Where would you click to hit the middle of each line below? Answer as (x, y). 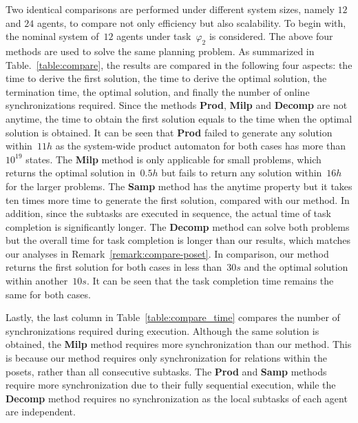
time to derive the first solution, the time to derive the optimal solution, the (166, 78)
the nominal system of (52, 36)
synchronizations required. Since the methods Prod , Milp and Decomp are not (177, 105)
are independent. (41, 412)
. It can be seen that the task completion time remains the (210, 281)
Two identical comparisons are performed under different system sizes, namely (170, 9)
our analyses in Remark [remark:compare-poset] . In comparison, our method (167, 253)
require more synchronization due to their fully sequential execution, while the (171, 385)
